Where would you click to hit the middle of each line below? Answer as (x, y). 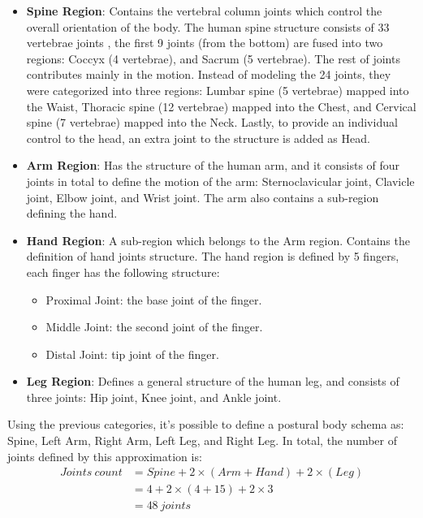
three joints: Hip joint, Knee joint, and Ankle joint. (154, 397)
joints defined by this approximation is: (105, 456)
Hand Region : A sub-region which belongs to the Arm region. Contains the (218, 240)
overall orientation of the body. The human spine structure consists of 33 (208, 26)
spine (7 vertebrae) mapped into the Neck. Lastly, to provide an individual (212, 122)
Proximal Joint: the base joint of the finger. (154, 299)
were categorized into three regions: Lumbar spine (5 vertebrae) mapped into (218, 90)
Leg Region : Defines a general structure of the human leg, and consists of (213, 381)
